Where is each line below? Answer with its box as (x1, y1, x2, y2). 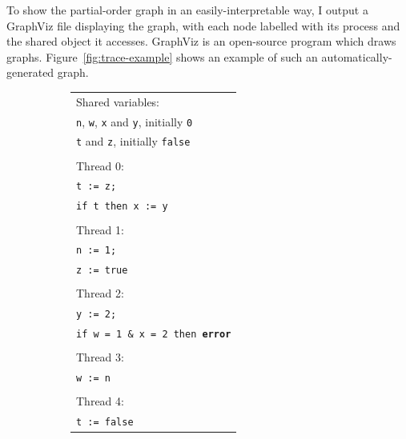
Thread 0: (76, 157, 124, 174)
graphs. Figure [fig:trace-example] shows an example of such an (6, 48, 318, 65)
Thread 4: (76, 393, 124, 409)
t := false (76, 417, 134, 429)
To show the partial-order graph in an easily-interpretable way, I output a (6, 2, 368, 18)
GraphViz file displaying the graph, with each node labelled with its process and (6, 17, 400, 34)
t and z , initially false (76, 133, 191, 150)
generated (6, 64, 54, 81)
